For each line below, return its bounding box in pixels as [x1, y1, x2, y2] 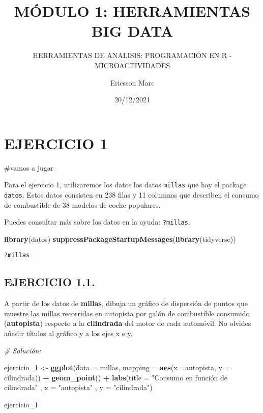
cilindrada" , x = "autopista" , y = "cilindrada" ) [4, 382, 153, 393]
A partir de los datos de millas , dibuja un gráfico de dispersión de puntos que [4, 298, 248, 309]
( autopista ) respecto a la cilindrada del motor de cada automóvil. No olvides [4, 318, 251, 328]
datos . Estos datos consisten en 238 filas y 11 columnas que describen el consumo [4, 189, 259, 200]
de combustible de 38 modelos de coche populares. [4, 199, 161, 210]
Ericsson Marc [110, 77, 155, 88]
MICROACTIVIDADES [94, 60, 170, 70]
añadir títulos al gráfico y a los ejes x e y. [4, 328, 133, 339]
